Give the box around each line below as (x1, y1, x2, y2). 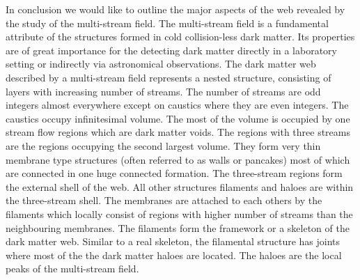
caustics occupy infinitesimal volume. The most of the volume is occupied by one (6, 111, 350, 125)
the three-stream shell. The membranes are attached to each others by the (6, 193, 322, 208)
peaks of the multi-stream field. (6, 261, 139, 276)
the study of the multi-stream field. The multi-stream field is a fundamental (6, 15, 329, 30)
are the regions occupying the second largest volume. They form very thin (6, 138, 321, 153)
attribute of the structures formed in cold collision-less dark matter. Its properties (6, 29, 355, 44)
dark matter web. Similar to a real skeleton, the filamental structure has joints (6, 234, 341, 249)
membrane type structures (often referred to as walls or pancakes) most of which (6, 152, 350, 166)
